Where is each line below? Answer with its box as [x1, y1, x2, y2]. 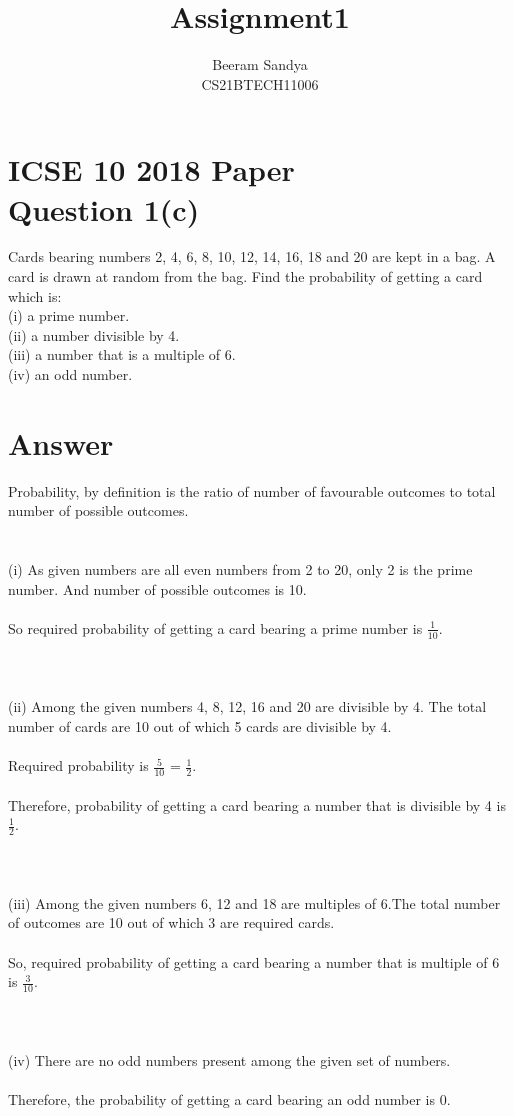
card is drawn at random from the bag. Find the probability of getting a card [8, 266, 483, 287]
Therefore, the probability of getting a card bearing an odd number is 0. [8, 1089, 451, 1110]
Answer [8, 422, 114, 463]
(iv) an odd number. [8, 364, 133, 384]
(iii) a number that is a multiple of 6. [8, 344, 236, 365]
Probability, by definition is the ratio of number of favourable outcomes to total [8, 480, 496, 501]
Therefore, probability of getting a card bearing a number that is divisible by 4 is [8, 794, 506, 815]
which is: [8, 285, 62, 306]
